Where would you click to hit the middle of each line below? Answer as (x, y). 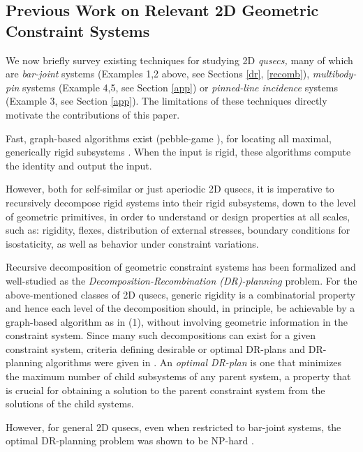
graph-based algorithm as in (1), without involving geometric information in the (177, 321)
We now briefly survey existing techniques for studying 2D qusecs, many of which (179, 60)
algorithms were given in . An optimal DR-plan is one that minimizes (194, 362)
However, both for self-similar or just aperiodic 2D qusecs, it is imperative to (170, 189)
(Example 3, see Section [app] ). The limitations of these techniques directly (166, 101)
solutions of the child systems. (70, 404)
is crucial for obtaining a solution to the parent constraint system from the (165, 390)
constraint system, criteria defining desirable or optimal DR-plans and (156, 348)
